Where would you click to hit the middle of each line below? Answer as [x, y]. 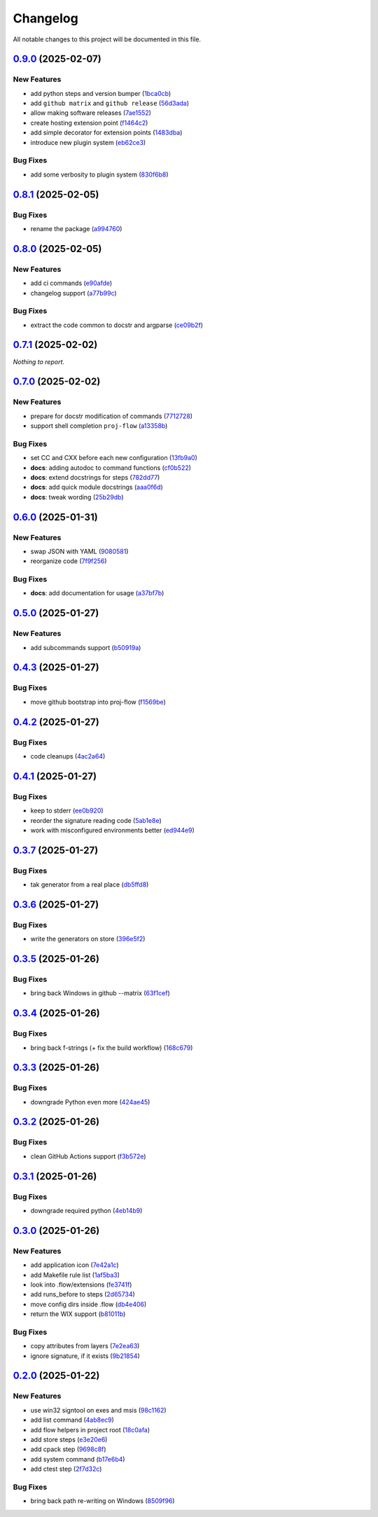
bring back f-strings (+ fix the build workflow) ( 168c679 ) [112, 1048]
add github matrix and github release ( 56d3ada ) [110, 103]
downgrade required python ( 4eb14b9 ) [86, 1210]
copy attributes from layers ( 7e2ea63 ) [85, 1346]
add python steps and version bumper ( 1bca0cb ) [101, 93]
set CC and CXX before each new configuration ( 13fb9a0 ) [114, 458]
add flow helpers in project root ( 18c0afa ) [90, 1429]
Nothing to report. [39, 361]
